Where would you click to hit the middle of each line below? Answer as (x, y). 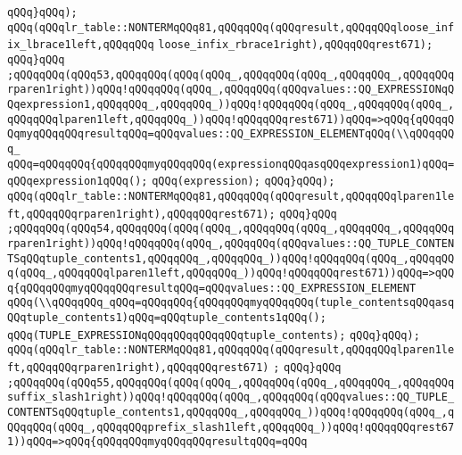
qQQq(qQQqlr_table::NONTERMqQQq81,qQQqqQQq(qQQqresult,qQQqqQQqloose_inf (231, 27)
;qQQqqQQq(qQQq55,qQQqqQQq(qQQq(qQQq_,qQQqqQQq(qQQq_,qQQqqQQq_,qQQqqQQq (231, 382)
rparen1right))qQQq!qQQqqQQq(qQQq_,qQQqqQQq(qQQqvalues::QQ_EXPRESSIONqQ (231, 90)
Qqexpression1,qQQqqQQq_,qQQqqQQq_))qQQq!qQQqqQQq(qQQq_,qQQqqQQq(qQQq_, (231, 104)
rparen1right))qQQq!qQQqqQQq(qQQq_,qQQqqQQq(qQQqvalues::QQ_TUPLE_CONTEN (231, 243)
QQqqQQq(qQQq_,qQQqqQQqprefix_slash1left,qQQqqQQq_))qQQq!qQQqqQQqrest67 (231, 427)
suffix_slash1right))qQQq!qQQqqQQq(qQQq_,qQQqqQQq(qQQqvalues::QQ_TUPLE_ (231, 397)
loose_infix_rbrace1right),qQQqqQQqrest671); (296, 45)
